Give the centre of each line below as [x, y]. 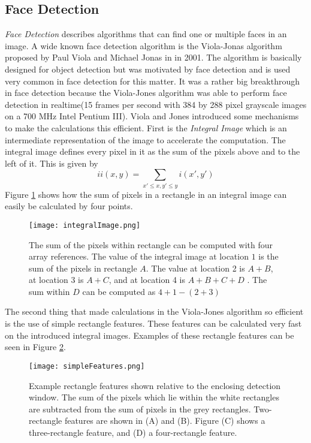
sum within [49, 291]
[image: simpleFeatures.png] [87, 366]
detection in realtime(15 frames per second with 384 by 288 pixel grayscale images [156, 104]
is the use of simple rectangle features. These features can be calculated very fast [153, 323]
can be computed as [119, 291]
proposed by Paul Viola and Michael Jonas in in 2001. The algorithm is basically [153, 57]
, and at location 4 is [147, 280]
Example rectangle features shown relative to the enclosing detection [155, 385]
